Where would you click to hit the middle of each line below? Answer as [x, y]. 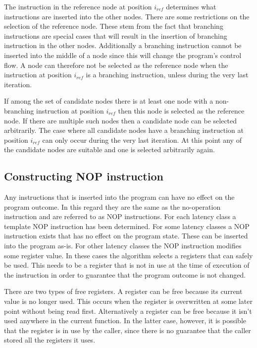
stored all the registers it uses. [50, 340]
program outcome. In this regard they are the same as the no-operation [112, 206]
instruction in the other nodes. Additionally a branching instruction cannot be [123, 45]
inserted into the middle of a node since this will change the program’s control [123, 55]
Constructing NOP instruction [84, 176]
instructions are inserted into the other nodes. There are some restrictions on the [127, 16]
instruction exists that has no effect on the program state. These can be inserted [126, 236]
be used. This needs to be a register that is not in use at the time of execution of [127, 265]
